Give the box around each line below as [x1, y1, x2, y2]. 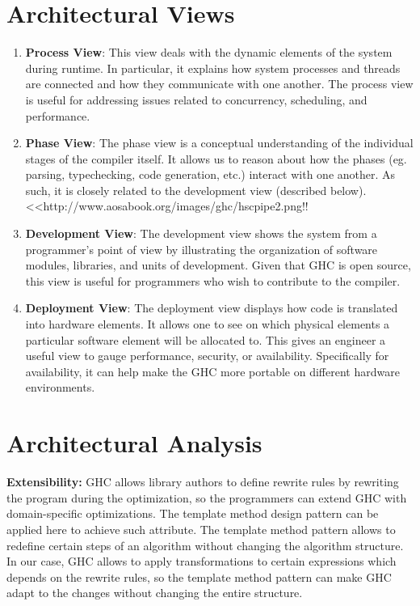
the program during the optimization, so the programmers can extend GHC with [6, 489, 407, 506]
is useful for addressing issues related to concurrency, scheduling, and [25, 91, 367, 108]
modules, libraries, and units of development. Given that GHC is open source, [25, 256, 411, 273]
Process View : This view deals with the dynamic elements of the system [25, 44, 393, 61]
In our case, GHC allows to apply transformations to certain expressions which [6, 553, 397, 570]
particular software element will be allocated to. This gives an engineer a [25, 331, 386, 348]
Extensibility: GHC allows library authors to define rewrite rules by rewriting [6, 473, 399, 490]
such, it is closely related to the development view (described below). [25, 181, 367, 198]
